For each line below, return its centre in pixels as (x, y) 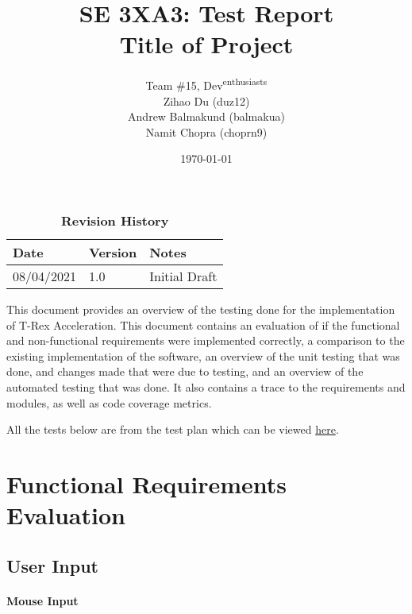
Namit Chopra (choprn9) (206, 131)
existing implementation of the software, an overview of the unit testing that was (203, 355)
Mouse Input (42, 600)
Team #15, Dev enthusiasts (206, 84)
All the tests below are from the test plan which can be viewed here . (173, 429)
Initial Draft (183, 276)
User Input (52, 565)
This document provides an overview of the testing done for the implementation (201, 309)
